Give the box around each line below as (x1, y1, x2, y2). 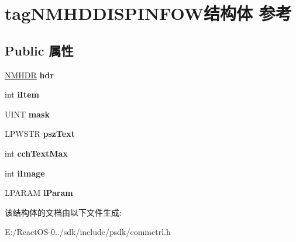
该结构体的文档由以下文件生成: (5, 206, 122, 218)
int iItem (5, 88, 40, 101)
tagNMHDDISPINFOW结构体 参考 (5, 1, 292, 25)
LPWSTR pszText (5, 127, 75, 140)
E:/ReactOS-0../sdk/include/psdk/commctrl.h (5, 226, 171, 238)
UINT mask (5, 108, 50, 120)
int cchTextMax (5, 147, 68, 159)
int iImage (5, 167, 45, 179)
